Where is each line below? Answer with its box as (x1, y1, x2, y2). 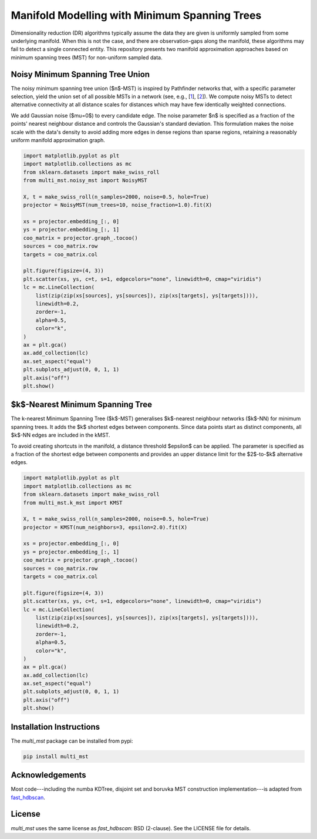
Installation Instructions (11, 721, 100, 731)
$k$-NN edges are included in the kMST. (11, 432, 110, 439)
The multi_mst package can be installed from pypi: (11, 737, 133, 744)
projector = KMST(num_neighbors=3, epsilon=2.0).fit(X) (23, 523, 188, 531)
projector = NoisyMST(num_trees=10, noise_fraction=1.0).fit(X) (23, 202, 213, 209)
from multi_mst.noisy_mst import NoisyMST (23, 177, 147, 184)
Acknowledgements (11, 770, 86, 780)
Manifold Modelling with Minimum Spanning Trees (11, 9, 262, 22)
